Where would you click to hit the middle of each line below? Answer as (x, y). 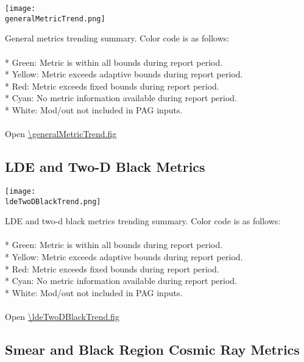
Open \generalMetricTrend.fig (61, 134)
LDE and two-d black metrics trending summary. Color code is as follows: (143, 221)
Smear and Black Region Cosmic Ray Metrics (152, 349)
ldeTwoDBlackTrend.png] (53, 201)
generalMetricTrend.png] (55, 19)
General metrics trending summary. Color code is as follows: (117, 38)
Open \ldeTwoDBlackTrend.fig (62, 316)
